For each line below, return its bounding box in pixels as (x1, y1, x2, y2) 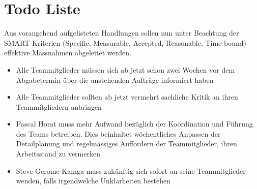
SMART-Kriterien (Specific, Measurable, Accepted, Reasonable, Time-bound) (4, 37, 246, 48)
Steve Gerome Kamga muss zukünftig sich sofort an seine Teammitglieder (16, 165, 246, 176)
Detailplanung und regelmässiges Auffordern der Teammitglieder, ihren (16, 138, 237, 149)
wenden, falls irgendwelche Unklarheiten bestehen (16, 175, 170, 186)
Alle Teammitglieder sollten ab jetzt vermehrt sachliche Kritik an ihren (16, 91, 238, 102)
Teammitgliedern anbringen (16, 101, 102, 112)
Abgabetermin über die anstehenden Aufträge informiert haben (16, 74, 214, 85)
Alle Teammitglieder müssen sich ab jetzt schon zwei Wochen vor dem (16, 64, 235, 75)
